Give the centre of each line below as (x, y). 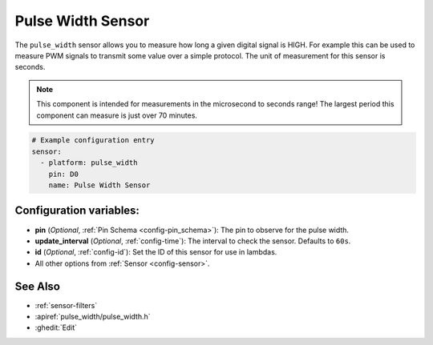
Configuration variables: (77, 211)
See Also (37, 286)
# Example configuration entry (93, 140)
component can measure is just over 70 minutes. (117, 115)
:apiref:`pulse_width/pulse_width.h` (93, 317)
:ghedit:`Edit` (56, 327)
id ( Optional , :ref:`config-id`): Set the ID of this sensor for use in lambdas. (156, 252)
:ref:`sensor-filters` (66, 305)
